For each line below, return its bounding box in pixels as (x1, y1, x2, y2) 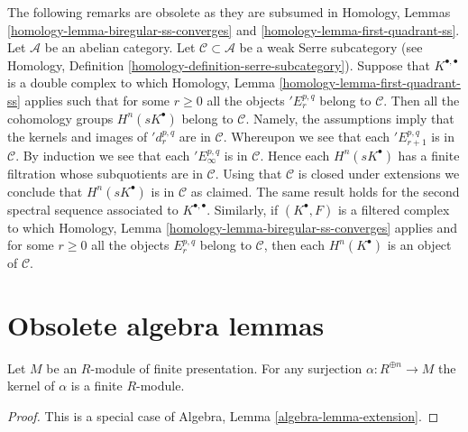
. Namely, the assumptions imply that (245, 108, 454, 127)
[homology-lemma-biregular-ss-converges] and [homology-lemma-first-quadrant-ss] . (7, 20, 460, 39)
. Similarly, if (206, 199, 279, 218)
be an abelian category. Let (44, 38, 196, 57)
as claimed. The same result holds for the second (190, 181, 460, 200)
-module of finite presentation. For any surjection (90, 358, 362, 377)
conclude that (7, 181, 83, 200)
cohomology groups (7, 108, 114, 127)
